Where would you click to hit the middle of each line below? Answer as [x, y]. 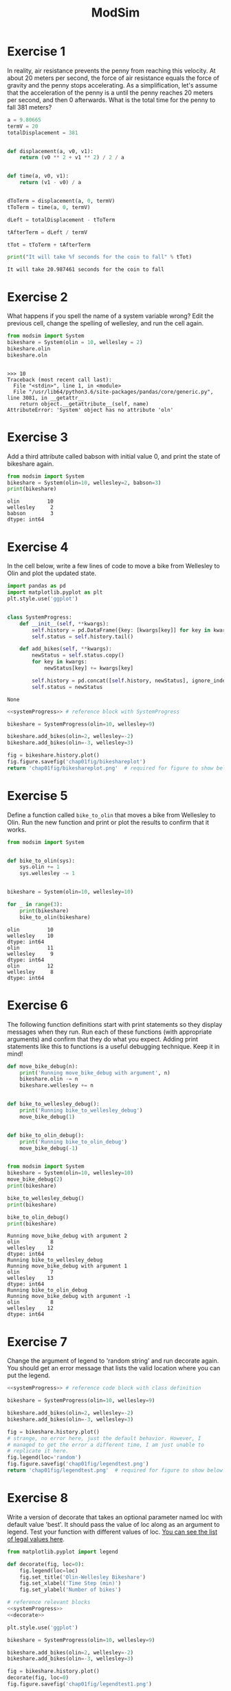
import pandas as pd [37, 586]
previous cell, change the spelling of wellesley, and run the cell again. [106, 323]
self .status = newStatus [67, 687]
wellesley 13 [30, 1278]
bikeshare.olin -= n [49, 1079]
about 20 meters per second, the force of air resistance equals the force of [113, 78]
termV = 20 [23, 126]
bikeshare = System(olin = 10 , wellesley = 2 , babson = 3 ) [84, 483]
